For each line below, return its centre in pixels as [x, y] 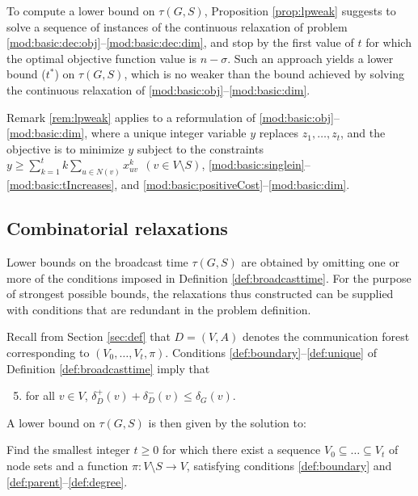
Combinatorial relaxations [117, 228]
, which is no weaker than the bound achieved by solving [264, 74]
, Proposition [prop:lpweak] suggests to [300, 11]
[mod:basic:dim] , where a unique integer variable [127, 133]
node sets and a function [68, 465]
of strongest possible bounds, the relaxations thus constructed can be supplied [200, 294]
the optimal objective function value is [101, 58]
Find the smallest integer [68, 450]
